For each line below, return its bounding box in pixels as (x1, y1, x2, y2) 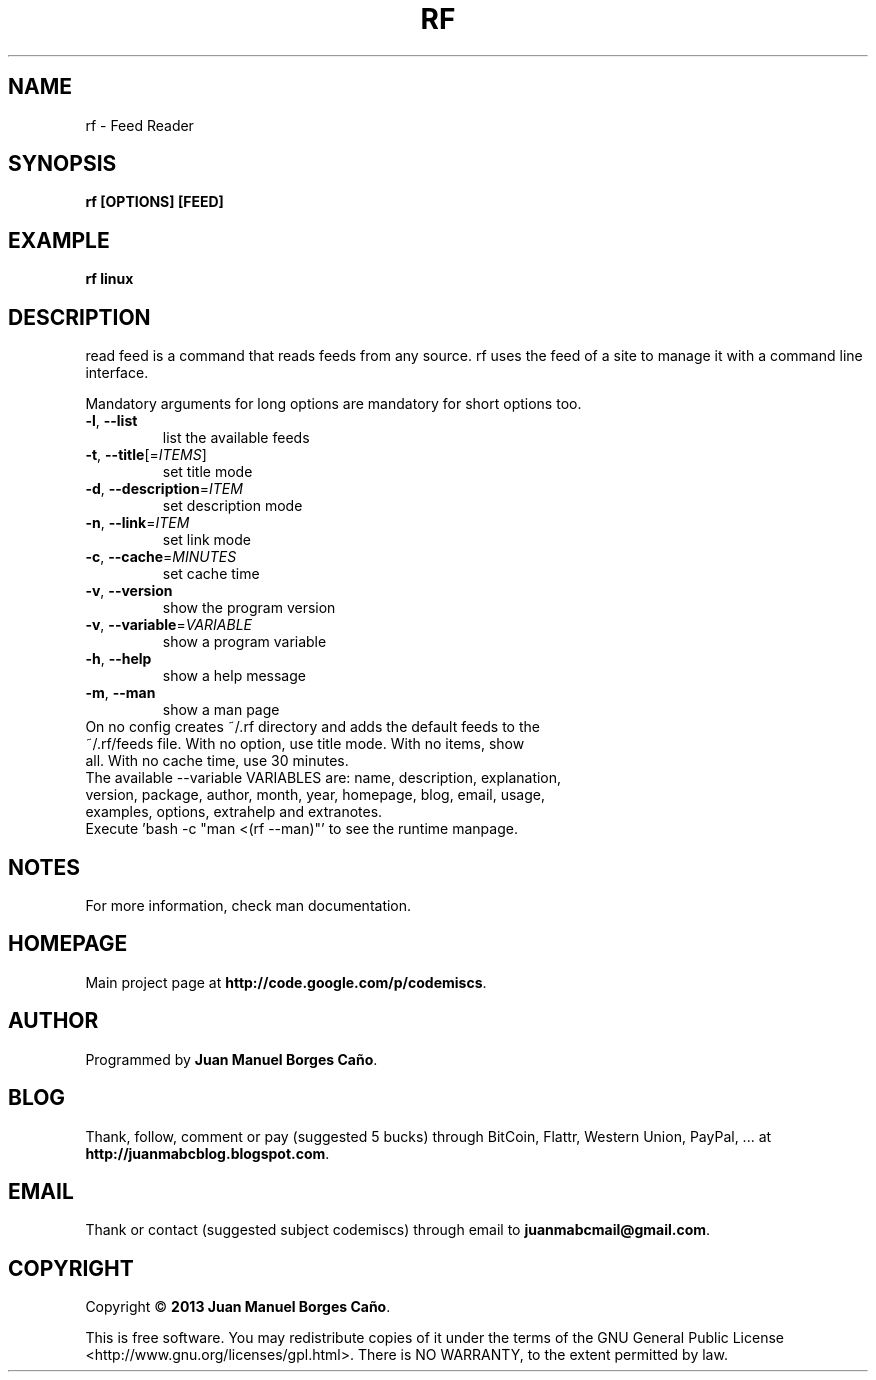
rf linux (85, 270, 134, 288)
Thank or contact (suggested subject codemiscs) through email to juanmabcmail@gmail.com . (85, 1221, 711, 1239)
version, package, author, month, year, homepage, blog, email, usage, (85, 786, 545, 804)
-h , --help (85, 650, 152, 668)
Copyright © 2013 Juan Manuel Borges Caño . (85, 1298, 391, 1316)
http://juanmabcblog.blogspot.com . (85, 1144, 330, 1162)
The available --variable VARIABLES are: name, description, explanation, (85, 769, 562, 787)
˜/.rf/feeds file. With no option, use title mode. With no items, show (85, 735, 525, 753)
